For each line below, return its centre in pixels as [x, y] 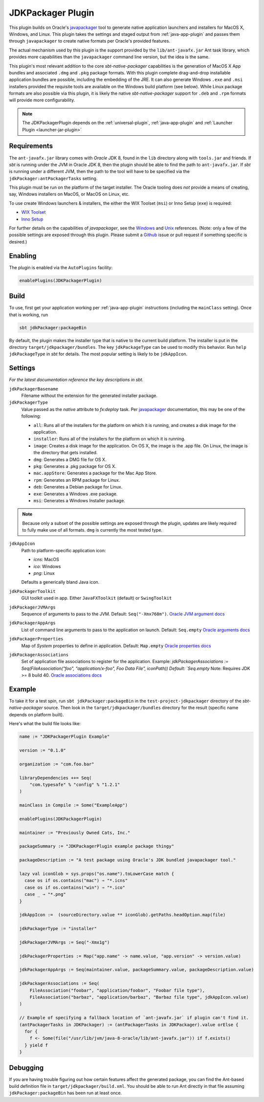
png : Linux [44, 573]
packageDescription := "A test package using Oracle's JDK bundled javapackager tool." [128, 860]
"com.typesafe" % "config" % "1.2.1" [75, 784]
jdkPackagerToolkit [32, 591]
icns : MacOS [46, 560]
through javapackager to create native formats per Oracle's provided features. [90, 41]
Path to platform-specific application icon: [64, 550]
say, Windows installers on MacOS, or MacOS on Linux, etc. [69, 194]
